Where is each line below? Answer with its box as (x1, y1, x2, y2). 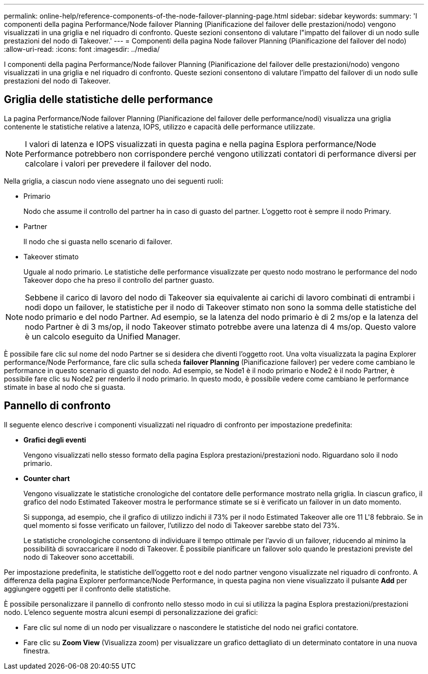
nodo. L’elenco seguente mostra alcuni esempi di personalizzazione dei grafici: (4, 608, 258, 616)
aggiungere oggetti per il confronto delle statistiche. (4, 584, 171, 593)
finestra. (23, 646, 50, 655)
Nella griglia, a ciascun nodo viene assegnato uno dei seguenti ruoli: (4, 176, 223, 185)
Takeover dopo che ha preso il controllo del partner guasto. (23, 275, 214, 284)
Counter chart (23, 474, 70, 483)
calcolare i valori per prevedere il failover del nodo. (25, 158, 212, 168)
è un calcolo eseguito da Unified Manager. (25, 331, 181, 341)
